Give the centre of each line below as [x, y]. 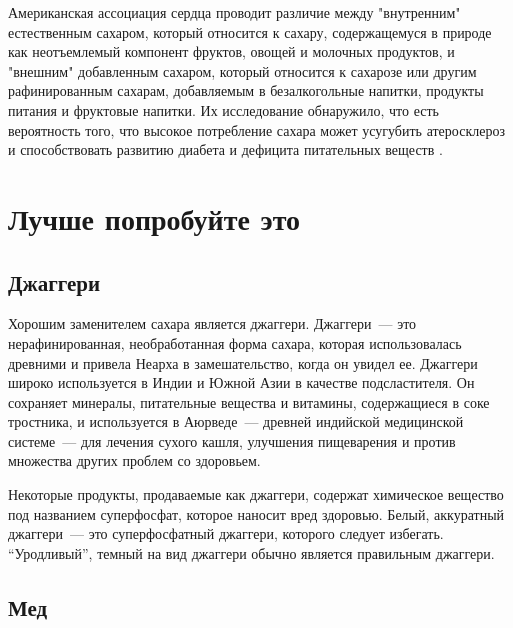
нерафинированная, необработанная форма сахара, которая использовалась [235, 342]
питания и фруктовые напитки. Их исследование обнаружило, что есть [223, 109]
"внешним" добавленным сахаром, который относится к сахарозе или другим [242, 70]
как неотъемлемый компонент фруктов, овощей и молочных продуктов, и [231, 51]
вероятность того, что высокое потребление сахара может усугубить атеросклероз [256, 129]
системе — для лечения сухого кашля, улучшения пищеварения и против [232, 440]
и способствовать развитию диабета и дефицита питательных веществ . [225, 149]
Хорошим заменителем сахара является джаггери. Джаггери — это [212, 323]
